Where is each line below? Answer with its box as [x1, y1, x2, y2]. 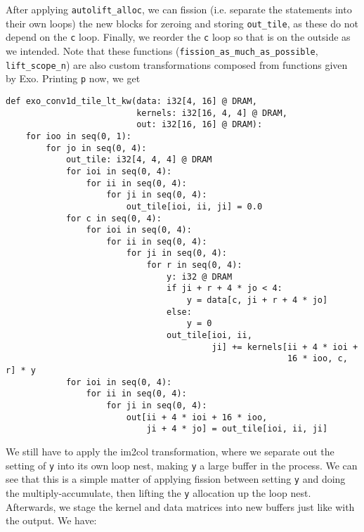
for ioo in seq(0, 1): [25, 131, 131, 141]
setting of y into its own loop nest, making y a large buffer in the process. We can [6, 458, 358, 472]
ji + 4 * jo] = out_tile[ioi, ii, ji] [146, 424, 328, 434]
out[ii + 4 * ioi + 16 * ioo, [126, 412, 268, 422]
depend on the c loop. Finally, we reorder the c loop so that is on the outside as [6, 30, 351, 44]
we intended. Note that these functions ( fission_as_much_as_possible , [6, 43, 318, 58]
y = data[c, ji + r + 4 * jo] [186, 295, 328, 306]
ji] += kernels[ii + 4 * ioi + [212, 342, 358, 352]
